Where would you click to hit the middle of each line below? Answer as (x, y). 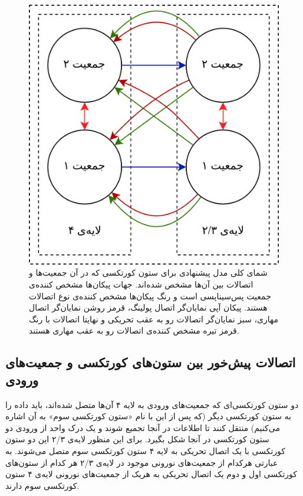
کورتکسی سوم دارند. (42, 485)
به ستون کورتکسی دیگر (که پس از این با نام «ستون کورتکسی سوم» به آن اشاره (148, 416)
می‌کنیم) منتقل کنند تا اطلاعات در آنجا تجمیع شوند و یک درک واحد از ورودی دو (143, 427)
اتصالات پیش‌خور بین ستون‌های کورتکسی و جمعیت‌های (151, 362)
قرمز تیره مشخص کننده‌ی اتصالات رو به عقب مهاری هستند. (134, 330)
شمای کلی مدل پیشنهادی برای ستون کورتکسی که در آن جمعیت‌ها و (148, 273)
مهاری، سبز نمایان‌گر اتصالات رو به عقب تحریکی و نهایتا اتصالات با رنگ (154, 319)
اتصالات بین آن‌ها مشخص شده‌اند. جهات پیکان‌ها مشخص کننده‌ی (141, 284)
